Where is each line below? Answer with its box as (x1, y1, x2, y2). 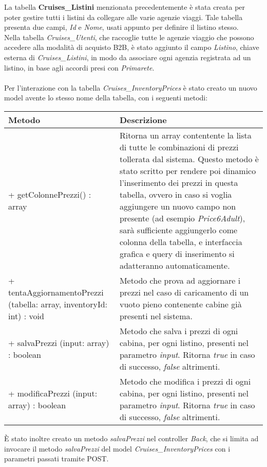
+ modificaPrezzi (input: (8, 387, 98, 399)
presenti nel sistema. (119, 309, 193, 322)
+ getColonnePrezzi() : (8, 188, 91, 200)
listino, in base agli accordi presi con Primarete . (4, 62, 155, 73)
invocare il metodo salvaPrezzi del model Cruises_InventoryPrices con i (4, 443, 231, 454)
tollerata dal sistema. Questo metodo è (119, 152, 259, 165)
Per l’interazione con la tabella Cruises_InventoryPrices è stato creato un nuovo (4, 82, 257, 93)
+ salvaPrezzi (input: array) (8, 336, 109, 349)
